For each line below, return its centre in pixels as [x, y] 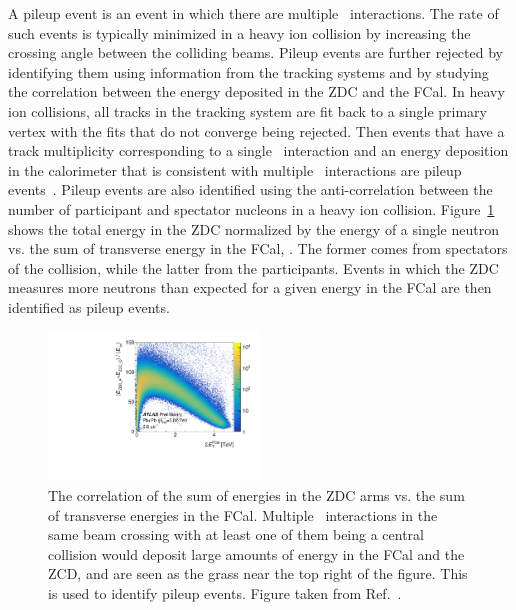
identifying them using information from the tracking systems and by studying [248, 71]
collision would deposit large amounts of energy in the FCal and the [256, 553]
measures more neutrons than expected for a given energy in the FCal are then [250, 287]
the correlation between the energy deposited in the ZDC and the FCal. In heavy [256, 91]
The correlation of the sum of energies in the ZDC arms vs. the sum [256, 494]
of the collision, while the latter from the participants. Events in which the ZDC [253, 267]
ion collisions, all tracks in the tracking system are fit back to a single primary [247, 110]
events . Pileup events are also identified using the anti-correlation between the [250, 189]
